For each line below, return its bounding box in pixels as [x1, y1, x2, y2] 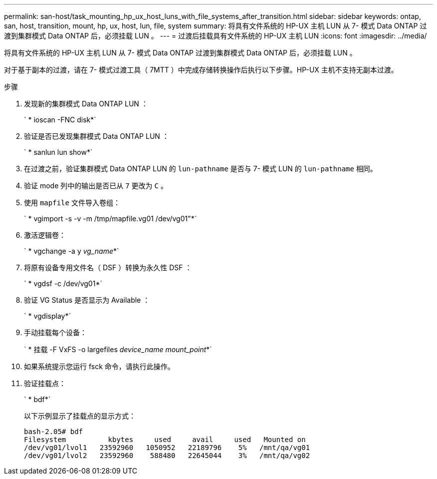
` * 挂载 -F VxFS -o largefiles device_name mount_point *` [24, 345, 212, 354]
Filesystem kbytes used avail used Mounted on [24, 436, 306, 444]
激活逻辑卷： [24, 231, 66, 239]
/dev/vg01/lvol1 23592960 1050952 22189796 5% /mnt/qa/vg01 [24, 444, 310, 452]
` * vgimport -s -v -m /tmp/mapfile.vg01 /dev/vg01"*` [24, 214, 197, 223]
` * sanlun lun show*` [24, 148, 93, 156]
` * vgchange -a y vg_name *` [24, 247, 119, 255]
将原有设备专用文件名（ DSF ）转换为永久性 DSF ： [24, 263, 192, 272]
